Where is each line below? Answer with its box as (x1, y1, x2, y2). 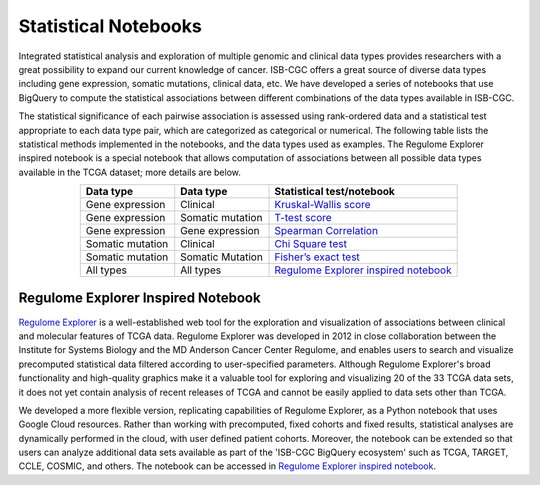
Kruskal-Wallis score (274, 198, 371, 212)
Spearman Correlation (274, 224, 379, 238)
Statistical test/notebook (274, 185, 395, 199)
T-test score (274, 211, 332, 225)
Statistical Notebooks (18, 15, 202, 37)
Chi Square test (274, 237, 347, 251)
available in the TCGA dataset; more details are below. (18, 166, 242, 178)
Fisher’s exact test (274, 250, 360, 264)
